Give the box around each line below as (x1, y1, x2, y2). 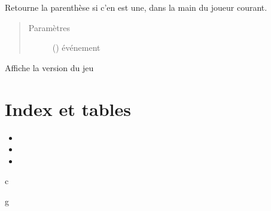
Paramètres (28, 21, 70, 33)
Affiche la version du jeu (5, 61, 94, 74)
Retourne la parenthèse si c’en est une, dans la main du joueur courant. (5, 1, 267, 13)
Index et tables (5, 96, 131, 121)
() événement (52, 41, 101, 54)
